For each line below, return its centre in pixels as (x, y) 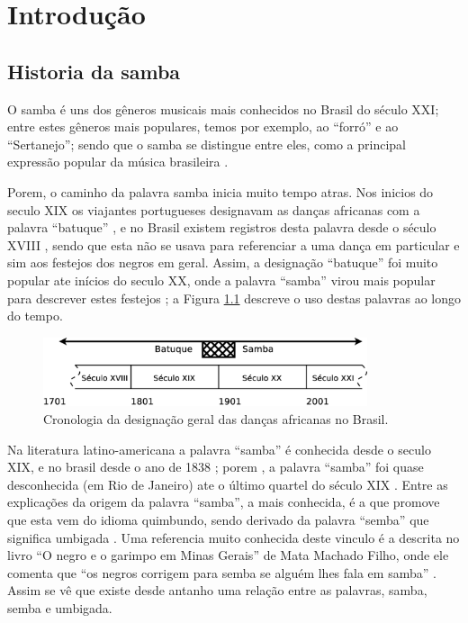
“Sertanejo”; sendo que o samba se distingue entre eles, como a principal (207, 144)
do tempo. (35, 316)
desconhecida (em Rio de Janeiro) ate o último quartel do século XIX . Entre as (228, 484)
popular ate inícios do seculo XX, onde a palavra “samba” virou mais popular (221, 280)
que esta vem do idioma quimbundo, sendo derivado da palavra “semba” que (218, 519)
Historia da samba (94, 71)
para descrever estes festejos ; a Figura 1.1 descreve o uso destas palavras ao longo (234, 298)
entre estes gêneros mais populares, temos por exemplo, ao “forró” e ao (203, 126)
